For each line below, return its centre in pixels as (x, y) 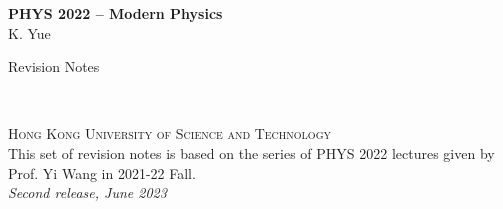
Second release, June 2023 (87, 192)
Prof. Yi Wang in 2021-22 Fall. (102, 172)
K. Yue (29, 32)
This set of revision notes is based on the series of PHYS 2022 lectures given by (251, 152)
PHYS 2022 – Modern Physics (115, 13)
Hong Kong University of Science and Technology (169, 133)
